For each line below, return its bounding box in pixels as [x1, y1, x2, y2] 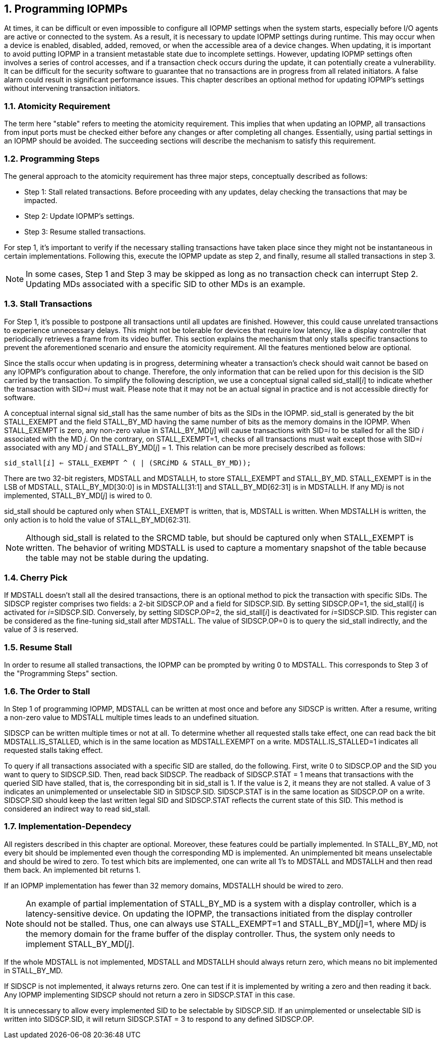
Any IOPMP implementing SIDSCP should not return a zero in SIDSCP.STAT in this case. [4, 990, 295, 999]
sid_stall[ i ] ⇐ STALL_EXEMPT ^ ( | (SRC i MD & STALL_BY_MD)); [4, 458, 251, 467]
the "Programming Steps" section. [4, 669, 118, 678]
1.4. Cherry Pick [4, 573, 68, 583]
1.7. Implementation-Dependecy [4, 821, 132, 832]
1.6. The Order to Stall [4, 686, 90, 696]
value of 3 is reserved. [4, 625, 78, 634]
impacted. [24, 196, 58, 205]
